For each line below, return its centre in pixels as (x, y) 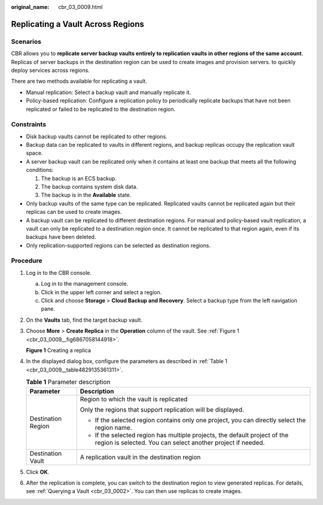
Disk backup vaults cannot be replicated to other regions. (97, 136)
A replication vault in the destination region (140, 457)
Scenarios (26, 41)
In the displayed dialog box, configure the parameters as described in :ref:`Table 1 (127, 361)
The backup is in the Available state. (86, 195)
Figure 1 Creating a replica (59, 350)
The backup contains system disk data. (89, 186)
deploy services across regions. (50, 70)
